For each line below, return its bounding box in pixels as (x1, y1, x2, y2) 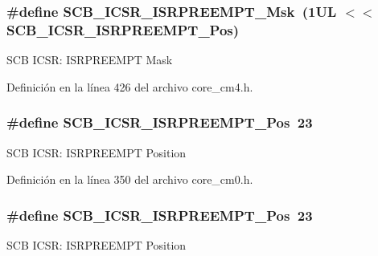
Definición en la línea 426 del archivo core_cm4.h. (6, 78, 253, 95)
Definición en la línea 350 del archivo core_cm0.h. (6, 171, 253, 188)
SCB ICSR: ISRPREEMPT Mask (6, 51, 173, 68)
